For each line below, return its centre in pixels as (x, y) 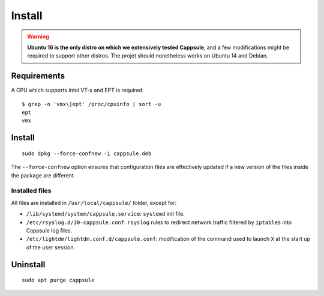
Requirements (38, 76)
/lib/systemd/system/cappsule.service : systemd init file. (106, 214)
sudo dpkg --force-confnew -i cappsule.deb (87, 153)
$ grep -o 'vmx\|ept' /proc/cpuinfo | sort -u (91, 104)
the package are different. (43, 175)
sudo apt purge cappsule (58, 280)
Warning (38, 37)
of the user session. (50, 247)
